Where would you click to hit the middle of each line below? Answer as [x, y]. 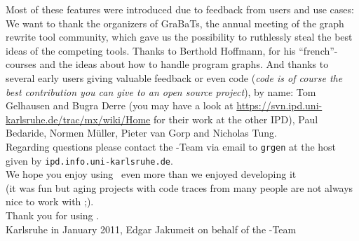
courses [21, 64]
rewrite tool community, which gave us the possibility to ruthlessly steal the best [179, 37]
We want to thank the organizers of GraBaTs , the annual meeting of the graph [175, 23]
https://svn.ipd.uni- [279, 105]
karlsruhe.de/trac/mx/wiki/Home [78, 119]
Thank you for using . [53, 215]
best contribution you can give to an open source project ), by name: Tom [161, 91]
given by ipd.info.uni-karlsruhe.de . [89, 160]
